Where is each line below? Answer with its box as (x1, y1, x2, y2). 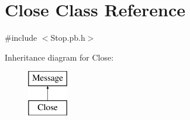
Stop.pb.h (50, 31, 85, 44)
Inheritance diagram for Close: (5, 51, 114, 63)
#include (5, 31, 37, 44)
